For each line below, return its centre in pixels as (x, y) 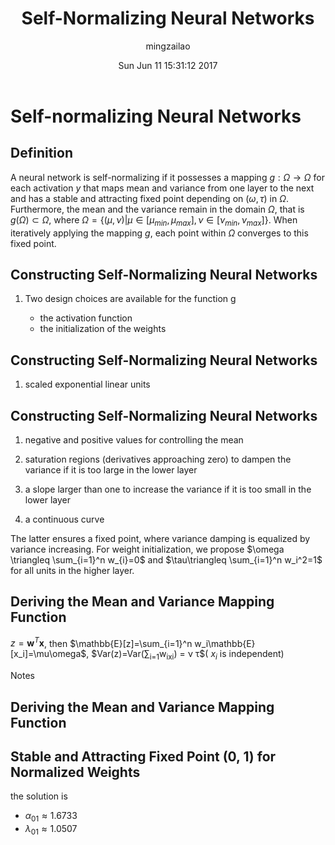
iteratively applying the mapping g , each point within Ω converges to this (159, 233)
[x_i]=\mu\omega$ (48, 654)
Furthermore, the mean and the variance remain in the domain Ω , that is (157, 209)
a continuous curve (64, 519)
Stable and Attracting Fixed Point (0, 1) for (143, 757)
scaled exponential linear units (87, 384)
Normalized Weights (75, 772)
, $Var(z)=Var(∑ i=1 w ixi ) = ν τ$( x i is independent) (185, 655)
